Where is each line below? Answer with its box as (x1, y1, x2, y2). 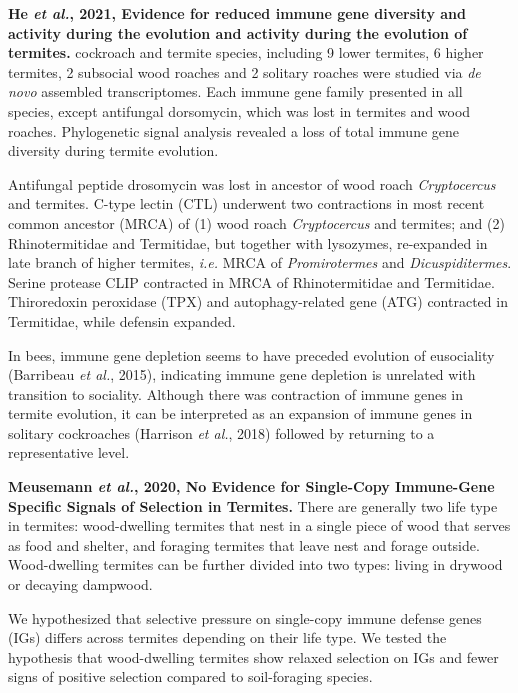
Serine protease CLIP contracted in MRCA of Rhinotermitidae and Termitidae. (8, 271, 495, 292)
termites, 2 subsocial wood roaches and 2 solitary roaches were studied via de (8, 61, 481, 82)
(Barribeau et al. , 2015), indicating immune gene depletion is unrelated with (8, 364, 476, 385)
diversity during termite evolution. (8, 140, 219, 161)
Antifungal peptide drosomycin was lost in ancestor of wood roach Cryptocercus (8, 173, 496, 194)
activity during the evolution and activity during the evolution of (8, 22, 468, 43)
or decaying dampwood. (8, 574, 153, 595)
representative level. (8, 442, 130, 463)
